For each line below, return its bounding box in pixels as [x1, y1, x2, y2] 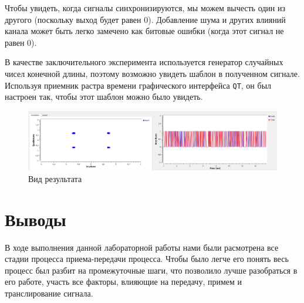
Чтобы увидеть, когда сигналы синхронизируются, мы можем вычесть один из [5, 2, 286, 14]
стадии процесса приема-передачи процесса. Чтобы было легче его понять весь [5, 253, 289, 265]
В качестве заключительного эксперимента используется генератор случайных [5, 56, 283, 68]
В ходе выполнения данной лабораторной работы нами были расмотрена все [5, 241, 279, 253]
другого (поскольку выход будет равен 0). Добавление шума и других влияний [5, 13, 286, 25]
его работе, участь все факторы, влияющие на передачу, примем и [5, 275, 242, 288]
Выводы [5, 207, 66, 231]
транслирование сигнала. [5, 287, 93, 299]
